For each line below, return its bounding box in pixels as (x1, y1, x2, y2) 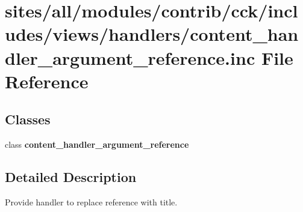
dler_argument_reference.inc (5, 45, 255, 70)
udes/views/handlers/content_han (5, 22, 299, 46)
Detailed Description (5, 168, 137, 186)
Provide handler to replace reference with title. (5, 195, 178, 208)
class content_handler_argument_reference (5, 138, 189, 151)
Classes (5, 110, 51, 129)
